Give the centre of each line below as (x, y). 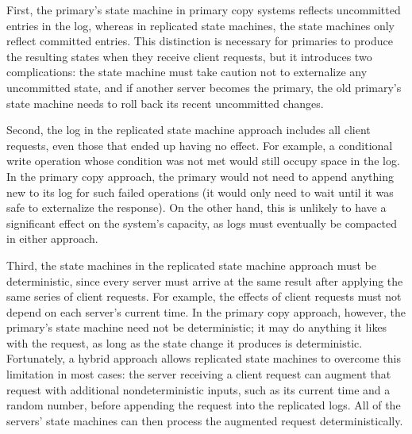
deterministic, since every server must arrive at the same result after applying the (205, 280)
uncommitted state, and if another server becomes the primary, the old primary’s (204, 87)
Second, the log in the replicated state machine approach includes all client (189, 130)
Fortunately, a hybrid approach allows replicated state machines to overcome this (204, 358)
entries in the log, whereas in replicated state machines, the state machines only (200, 25)
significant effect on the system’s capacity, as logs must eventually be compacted (202, 223)
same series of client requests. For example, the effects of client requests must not (204, 296)
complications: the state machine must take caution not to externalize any (187, 72)
